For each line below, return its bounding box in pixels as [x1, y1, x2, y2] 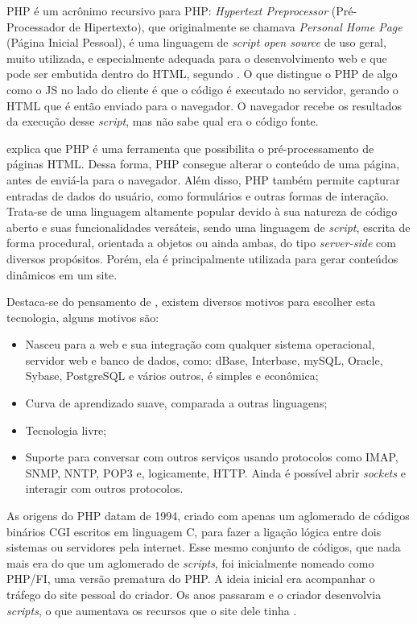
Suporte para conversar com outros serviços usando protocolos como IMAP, [25, 448, 398, 465]
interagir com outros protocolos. [25, 480, 184, 497]
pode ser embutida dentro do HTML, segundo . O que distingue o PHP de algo [6, 65, 398, 82]
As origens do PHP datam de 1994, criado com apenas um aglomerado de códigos [6, 507, 410, 524]
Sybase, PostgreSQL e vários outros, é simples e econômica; [25, 367, 319, 384]
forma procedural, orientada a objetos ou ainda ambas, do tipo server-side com [6, 234, 396, 251]
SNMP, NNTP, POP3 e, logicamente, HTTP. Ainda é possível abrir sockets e [25, 464, 406, 481]
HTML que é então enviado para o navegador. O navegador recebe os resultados [6, 97, 402, 114]
